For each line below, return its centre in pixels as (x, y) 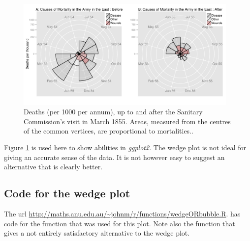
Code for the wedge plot (67, 193)
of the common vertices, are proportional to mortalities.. (109, 131)
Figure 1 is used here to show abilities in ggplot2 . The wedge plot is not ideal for (125, 147)
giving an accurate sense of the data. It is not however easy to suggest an (114, 157)
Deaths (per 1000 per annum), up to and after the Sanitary (113, 112)
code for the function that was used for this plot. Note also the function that (120, 223)
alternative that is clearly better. (53, 167)
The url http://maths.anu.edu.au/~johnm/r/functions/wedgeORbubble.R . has (122, 213)
